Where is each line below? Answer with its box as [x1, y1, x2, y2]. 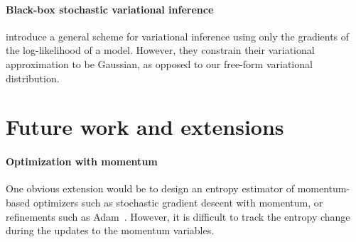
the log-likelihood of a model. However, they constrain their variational [6, 43, 315, 57]
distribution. [6, 70, 60, 85]
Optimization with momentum [6, 154, 158, 169]
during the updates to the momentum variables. [6, 223, 215, 238]
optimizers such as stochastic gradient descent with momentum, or [33, 194, 323, 209]
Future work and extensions [6, 112, 284, 141]
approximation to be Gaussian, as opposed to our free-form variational [6, 56, 313, 71]
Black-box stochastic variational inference [6, 1, 214, 16]
